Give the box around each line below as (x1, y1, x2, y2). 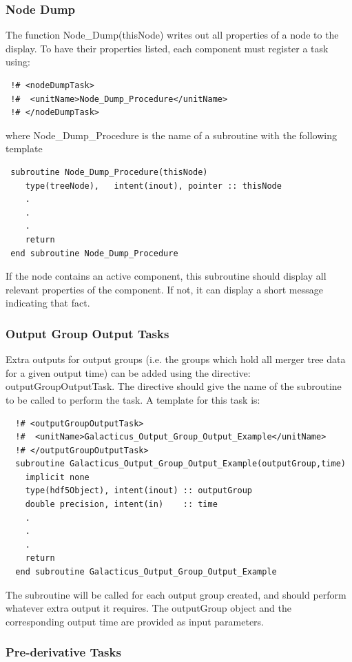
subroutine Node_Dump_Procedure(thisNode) (10, 167, 208, 177)
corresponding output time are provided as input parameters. (6, 614, 265, 628)
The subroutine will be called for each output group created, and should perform (6, 587, 346, 601)
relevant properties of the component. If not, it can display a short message (6, 282, 323, 296)
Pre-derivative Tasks (6, 643, 121, 661)
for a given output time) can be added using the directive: (6, 365, 251, 380)
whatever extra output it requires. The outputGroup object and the (6, 601, 291, 615)
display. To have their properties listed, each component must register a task (6, 41, 329, 55)
